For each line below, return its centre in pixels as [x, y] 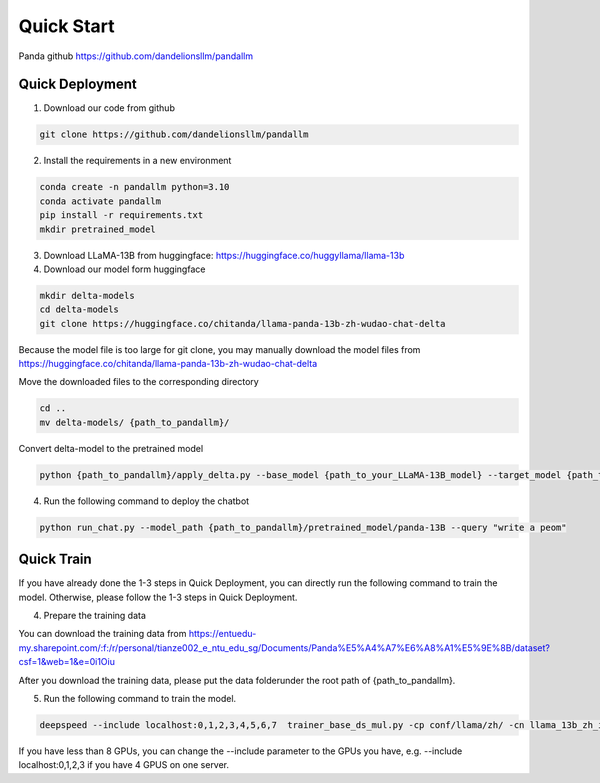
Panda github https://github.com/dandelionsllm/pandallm [136, 56]
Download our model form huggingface [124, 269]
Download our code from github [109, 108]
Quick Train [55, 559]
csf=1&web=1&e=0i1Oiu [66, 662]
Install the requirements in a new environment [137, 161]
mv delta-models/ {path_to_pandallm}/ [134, 422]
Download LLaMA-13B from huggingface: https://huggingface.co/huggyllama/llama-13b [224, 255]
